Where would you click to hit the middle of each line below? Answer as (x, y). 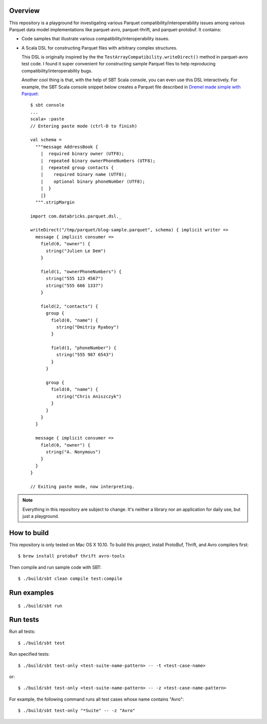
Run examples (31, 592)
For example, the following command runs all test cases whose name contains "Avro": (96, 699)
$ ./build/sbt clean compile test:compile (70, 579)
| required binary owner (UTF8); (82, 154)
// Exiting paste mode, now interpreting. (83, 486)
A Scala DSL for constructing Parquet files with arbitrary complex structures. (99, 48)
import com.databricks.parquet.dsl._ (76, 216)
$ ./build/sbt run (40, 606)
